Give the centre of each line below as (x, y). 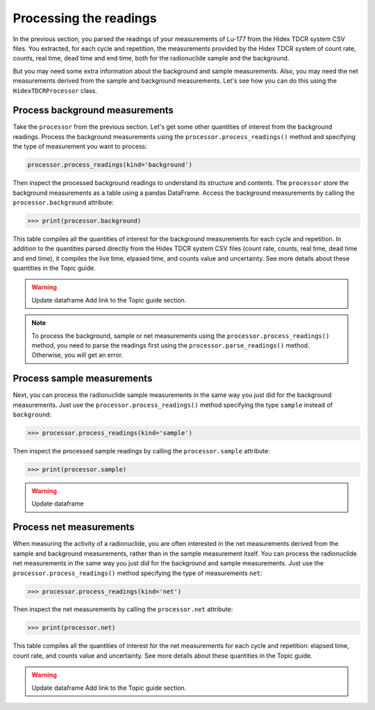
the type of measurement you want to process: (80, 147)
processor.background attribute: (63, 202)
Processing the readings (85, 18)
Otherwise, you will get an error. (77, 355)
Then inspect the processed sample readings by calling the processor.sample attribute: (141, 451)
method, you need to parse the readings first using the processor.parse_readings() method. (170, 346)
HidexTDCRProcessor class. (55, 90)
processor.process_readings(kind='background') (110, 165)
